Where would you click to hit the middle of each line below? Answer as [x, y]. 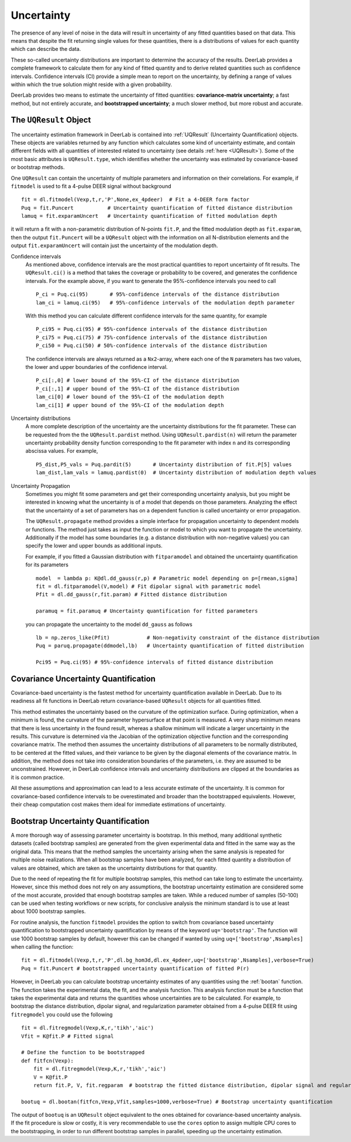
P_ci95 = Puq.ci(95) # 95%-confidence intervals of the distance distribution [152, 329]
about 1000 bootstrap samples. [48, 911]
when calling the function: [42, 947]
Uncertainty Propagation [40, 485]
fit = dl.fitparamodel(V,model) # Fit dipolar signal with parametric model [149, 586]
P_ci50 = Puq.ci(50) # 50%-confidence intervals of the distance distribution [152, 346]
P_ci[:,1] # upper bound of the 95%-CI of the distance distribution [138, 389]
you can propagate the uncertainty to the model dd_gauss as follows [109, 624]
